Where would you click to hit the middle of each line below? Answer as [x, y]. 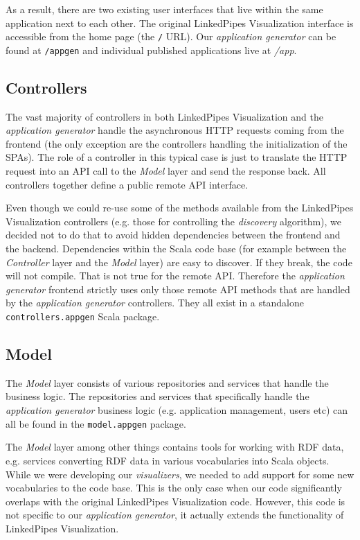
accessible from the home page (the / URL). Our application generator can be [171, 36]
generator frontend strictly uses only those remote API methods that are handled [178, 289]
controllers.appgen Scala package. [83, 316]
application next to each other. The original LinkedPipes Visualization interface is [180, 23]
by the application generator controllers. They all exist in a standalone [155, 303]
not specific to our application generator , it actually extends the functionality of [175, 515]
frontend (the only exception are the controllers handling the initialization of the [177, 143]
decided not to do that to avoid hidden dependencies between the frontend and [173, 235]
